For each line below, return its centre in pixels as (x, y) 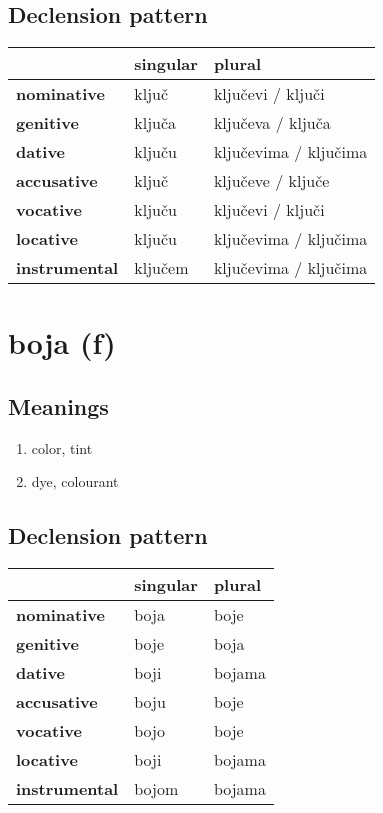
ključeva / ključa (272, 123)
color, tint (62, 447)
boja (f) (62, 342)
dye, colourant (75, 481)
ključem (161, 268)
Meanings (58, 405)
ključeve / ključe (271, 181)
